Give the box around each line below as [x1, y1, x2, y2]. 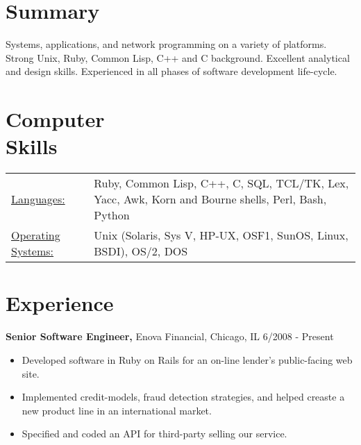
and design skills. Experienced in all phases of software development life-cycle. [6, 64, 337, 78]
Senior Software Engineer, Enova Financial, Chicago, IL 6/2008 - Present [6, 329, 334, 344]
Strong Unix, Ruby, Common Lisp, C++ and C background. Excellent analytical [6, 50, 350, 65]
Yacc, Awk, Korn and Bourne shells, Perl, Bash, [94, 191, 327, 208]
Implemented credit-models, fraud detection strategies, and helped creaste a [22, 389, 345, 404]
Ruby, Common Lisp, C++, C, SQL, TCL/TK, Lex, [94, 175, 349, 192]
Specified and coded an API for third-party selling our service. [22, 426, 287, 441]
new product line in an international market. [22, 403, 212, 417]
